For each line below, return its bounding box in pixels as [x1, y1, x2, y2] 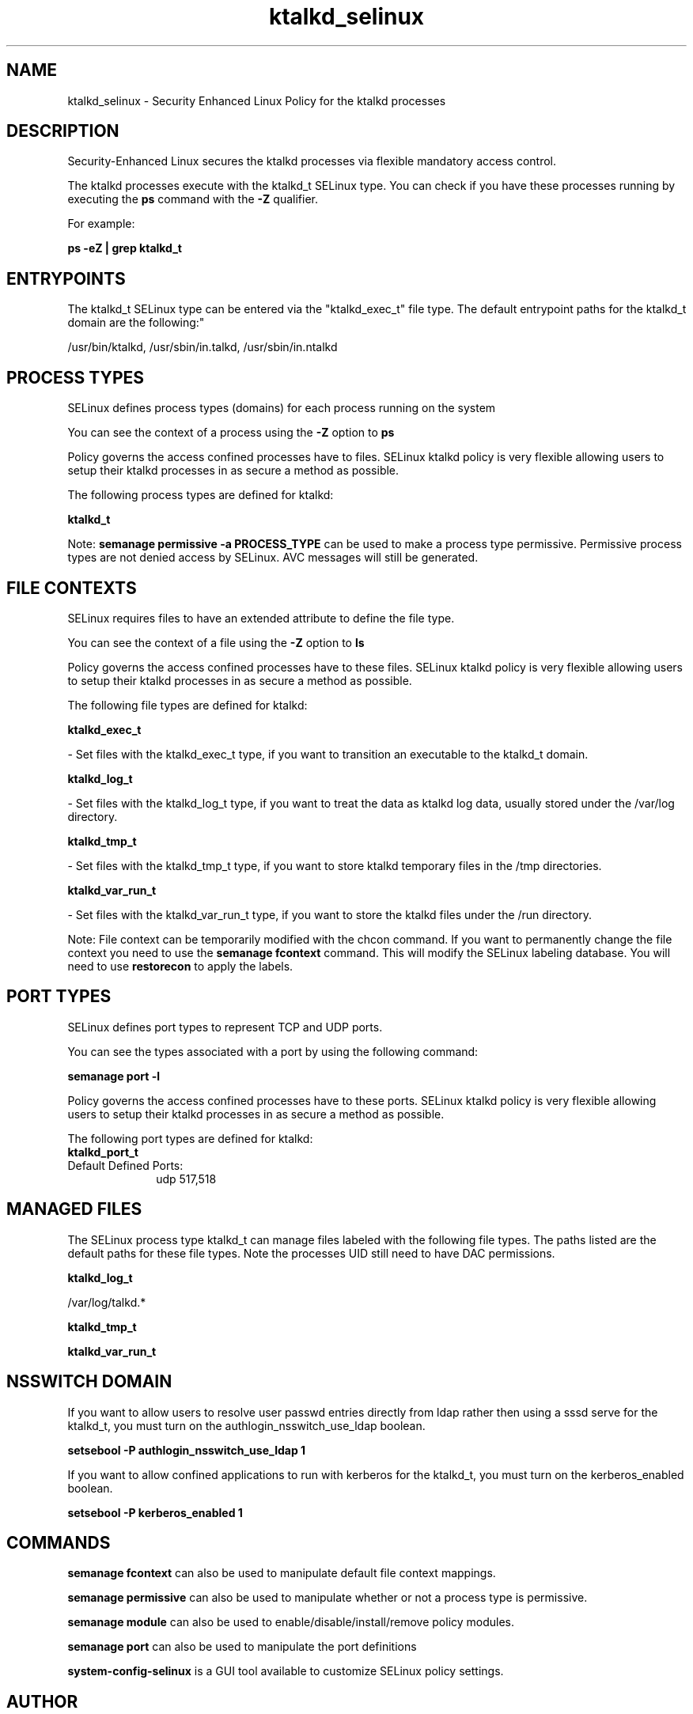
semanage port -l [67, 1069, 160, 1083]
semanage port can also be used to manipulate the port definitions [67, 1640, 417, 1654]
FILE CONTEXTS [6, 577, 137, 598]
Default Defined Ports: [67, 1158, 184, 1172]
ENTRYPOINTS [6, 268, 126, 289]
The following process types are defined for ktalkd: [67, 488, 334, 502]
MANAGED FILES [6, 1199, 142, 1220]
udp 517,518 [156, 1171, 217, 1186]
